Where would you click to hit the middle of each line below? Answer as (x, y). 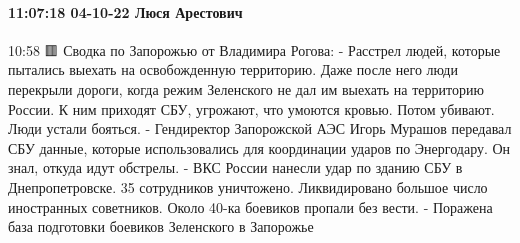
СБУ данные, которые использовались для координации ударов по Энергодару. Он (259, 147)
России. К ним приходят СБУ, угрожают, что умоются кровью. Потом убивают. (251, 108)
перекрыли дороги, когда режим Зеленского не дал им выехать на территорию (246, 88)
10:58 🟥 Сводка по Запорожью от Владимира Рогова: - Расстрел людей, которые (254, 49)
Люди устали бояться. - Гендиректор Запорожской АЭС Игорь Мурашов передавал (260, 128)
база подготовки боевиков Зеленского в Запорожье (161, 226)
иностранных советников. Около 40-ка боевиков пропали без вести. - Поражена (250, 206)
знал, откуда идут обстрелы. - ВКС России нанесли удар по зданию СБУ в (235, 167)
